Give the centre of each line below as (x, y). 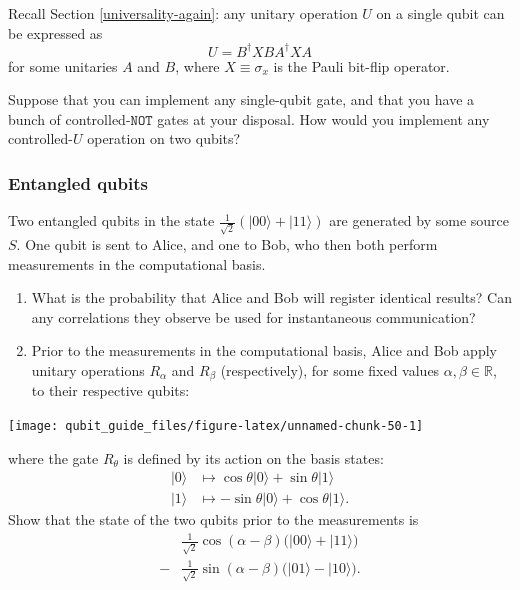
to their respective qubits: (110, 390)
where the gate (53, 457)
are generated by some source (419, 220)
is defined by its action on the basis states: (253, 457)
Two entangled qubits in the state (111, 220)
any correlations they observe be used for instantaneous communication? (253, 316)
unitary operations (88, 369)
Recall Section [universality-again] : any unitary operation (183, 13)
